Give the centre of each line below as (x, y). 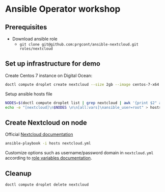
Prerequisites (26, 27)
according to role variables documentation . (49, 158)
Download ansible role (35, 39)
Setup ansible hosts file (29, 94)
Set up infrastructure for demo (53, 64)
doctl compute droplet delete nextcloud (47, 185)
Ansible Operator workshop (63, 9)
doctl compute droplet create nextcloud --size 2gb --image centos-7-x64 (82, 84)
